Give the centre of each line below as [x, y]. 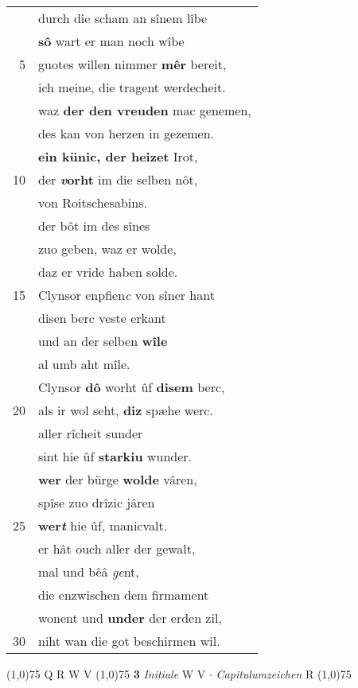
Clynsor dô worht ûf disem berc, [132, 387]
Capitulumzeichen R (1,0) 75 [284, 674]
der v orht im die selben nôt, [118, 179]
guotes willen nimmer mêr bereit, [132, 64]
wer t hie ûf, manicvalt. [103, 525]
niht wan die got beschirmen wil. [129, 641]
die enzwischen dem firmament [124, 595]
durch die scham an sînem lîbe [123, 18]
